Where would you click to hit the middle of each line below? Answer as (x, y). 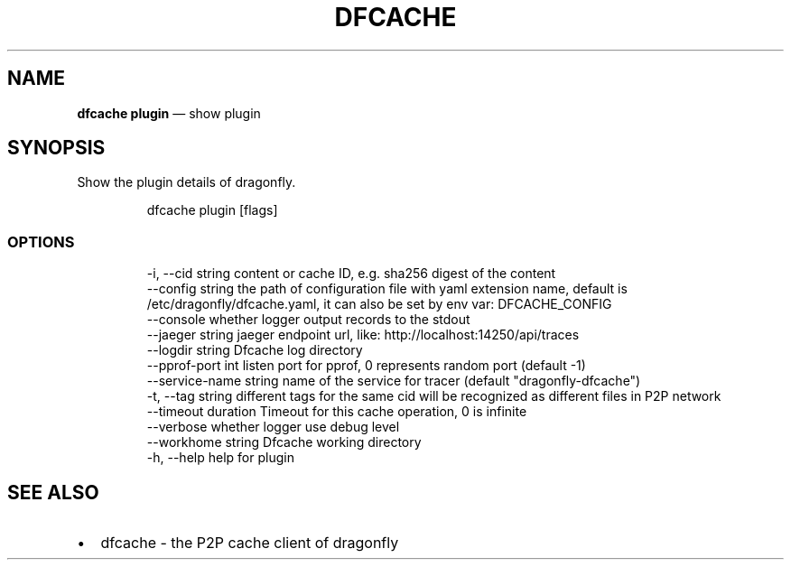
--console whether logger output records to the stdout (308, 320)
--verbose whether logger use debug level (273, 427)
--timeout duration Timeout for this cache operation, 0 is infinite (337, 412)
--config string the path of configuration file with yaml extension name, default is (387, 289)
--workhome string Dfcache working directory (284, 442)
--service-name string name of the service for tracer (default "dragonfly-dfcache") (394, 381)
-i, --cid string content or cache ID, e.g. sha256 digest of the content (351, 274)
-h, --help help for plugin (220, 458)
